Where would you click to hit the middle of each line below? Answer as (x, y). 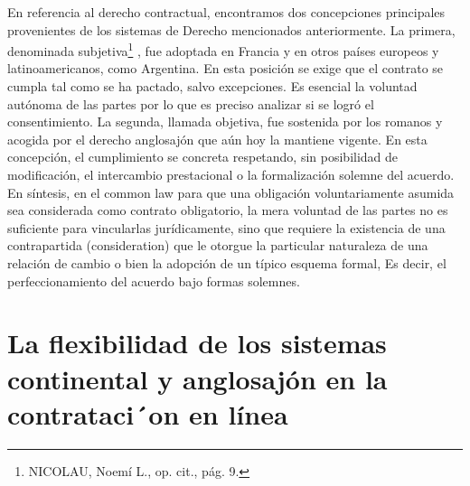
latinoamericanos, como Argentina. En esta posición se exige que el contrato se (226, 68)
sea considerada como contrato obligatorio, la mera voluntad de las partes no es (228, 210)
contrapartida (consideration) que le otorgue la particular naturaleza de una (218, 245)
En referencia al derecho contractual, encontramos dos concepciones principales (226, 12)
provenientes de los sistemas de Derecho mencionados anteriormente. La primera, (231, 29)
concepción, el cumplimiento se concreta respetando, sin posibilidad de (203, 157)
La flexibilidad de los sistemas (197, 343)
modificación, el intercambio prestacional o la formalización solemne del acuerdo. (231, 174)
